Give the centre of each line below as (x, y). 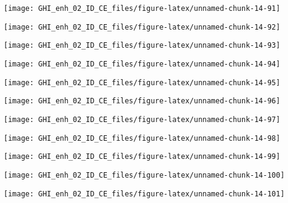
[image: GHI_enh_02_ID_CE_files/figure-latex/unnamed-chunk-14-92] (142, 27)
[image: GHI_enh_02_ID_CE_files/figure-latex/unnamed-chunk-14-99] (142, 157)
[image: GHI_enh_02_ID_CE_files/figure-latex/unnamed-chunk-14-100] (144, 175)
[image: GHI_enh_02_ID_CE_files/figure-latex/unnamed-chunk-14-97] (142, 119)
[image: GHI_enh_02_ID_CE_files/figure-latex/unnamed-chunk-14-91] (142, 8)
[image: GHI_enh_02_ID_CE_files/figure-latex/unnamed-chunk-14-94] (142, 64)
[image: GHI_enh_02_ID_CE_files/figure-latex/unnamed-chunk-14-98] (142, 138)
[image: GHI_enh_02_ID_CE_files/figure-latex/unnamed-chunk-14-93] (142, 46)
